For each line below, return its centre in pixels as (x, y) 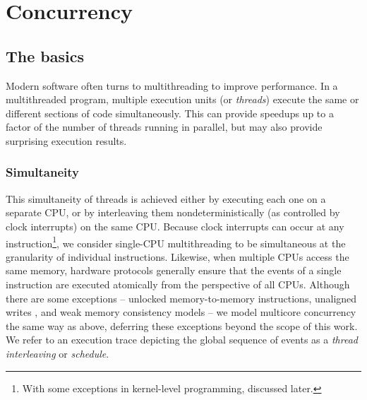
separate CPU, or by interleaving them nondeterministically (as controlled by (173, 212)
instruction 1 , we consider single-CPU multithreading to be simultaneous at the (176, 242)
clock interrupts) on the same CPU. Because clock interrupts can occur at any (175, 226)
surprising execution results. (66, 140)
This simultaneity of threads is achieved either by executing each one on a (166, 198)
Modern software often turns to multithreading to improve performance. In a (172, 85)
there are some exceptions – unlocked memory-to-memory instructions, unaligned (181, 298)
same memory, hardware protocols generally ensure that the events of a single (174, 270)
